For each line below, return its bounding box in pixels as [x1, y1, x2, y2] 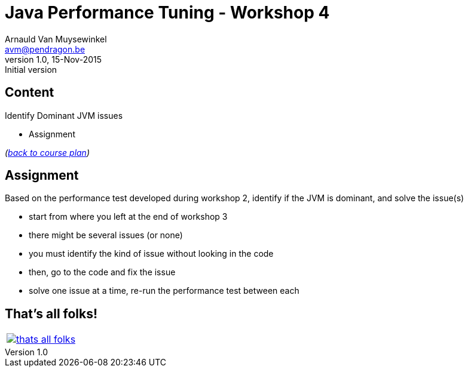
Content [5, 85, 54, 100]
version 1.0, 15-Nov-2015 [5, 54, 102, 64]
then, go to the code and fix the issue [29, 267, 176, 278]
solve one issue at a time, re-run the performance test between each [29, 285, 299, 296]
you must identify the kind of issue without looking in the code [29, 248, 274, 259]
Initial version [5, 64, 57, 75]
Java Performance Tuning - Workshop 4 [5, 2, 330, 23]
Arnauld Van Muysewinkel [5, 33, 107, 44]
